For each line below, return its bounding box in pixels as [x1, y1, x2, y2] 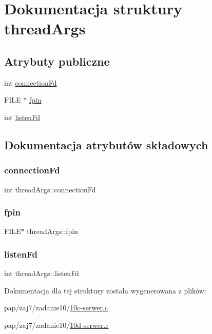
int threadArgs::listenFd [4, 268, 79, 279]
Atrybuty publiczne [4, 53, 110, 69]
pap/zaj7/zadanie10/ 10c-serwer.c [4, 302, 108, 313]
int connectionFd [4, 77, 57, 88]
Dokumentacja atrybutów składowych [4, 136, 208, 152]
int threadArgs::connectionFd [4, 184, 96, 194]
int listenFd [4, 111, 40, 122]
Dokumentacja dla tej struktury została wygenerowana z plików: [4, 285, 206, 296]
